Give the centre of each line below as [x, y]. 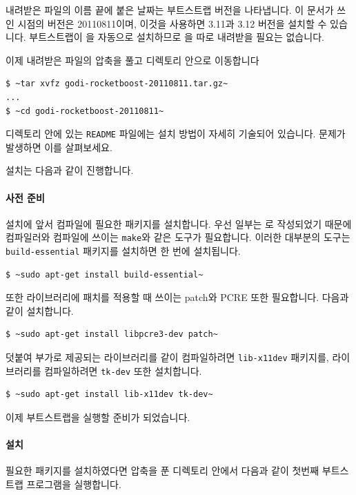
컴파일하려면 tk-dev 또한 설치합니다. [123, 370]
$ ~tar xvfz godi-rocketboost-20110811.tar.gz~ [117, 84]
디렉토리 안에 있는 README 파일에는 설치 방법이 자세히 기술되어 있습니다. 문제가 [176, 134]
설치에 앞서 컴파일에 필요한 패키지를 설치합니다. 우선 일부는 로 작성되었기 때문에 [179, 223]
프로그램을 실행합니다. [74, 484]
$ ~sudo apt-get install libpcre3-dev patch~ [112, 334]
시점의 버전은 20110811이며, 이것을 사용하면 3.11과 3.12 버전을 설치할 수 [172, 23]
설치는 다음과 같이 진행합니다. [70, 170]
